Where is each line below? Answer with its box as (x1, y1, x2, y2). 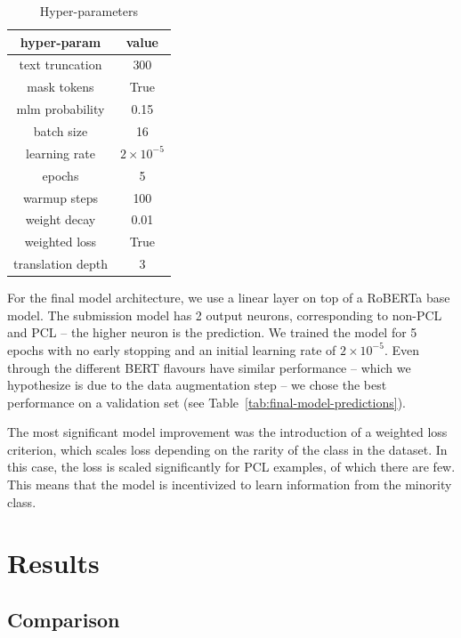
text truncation (19, 55, 102, 74)
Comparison (7, 606, 120, 634)
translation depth (13, 254, 108, 273)
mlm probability (16, 100, 105, 118)
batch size (33, 121, 88, 140)
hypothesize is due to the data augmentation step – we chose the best (7, 376, 387, 394)
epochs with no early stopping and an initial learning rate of (7, 340, 336, 359)
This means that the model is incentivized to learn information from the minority (7, 475, 452, 494)
